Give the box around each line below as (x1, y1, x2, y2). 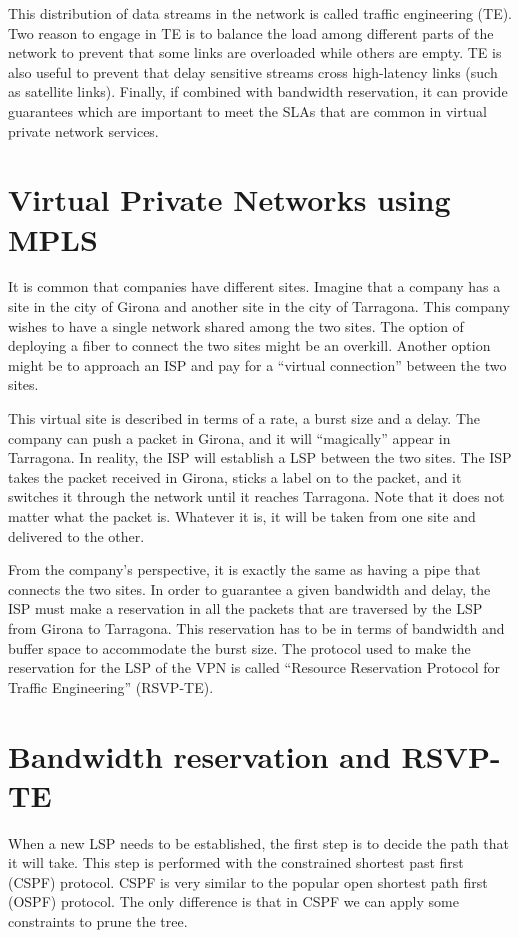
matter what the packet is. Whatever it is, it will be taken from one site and (8, 506, 476, 526)
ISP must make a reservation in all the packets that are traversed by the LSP (8, 598, 483, 619)
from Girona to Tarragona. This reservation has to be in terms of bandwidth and (8, 617, 505, 638)
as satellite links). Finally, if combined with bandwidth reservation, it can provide (8, 81, 508, 102)
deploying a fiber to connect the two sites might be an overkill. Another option (8, 335, 491, 356)
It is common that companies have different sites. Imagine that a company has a (8, 276, 501, 297)
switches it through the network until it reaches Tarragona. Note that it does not (8, 486, 505, 507)
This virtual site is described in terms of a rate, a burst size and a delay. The (8, 408, 481, 429)
